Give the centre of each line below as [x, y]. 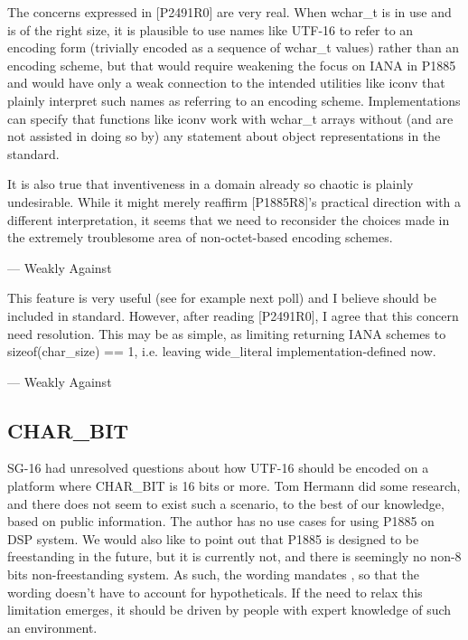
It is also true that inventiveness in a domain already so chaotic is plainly [211, 184]
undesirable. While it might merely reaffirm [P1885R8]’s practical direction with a [234, 201]
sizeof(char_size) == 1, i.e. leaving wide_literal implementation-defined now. [222, 351]
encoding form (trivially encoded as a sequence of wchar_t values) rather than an [234, 47]
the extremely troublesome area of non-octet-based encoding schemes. [200, 237]
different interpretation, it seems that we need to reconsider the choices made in [229, 219]
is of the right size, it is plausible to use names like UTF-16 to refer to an [211, 29]
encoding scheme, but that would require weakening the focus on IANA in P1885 [232, 65]
